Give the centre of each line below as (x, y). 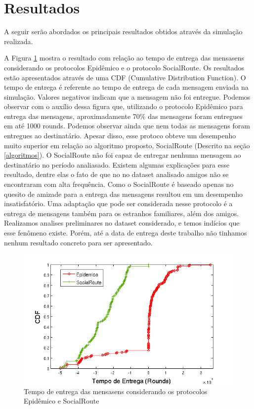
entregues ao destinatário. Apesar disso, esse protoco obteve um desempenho (120, 136)
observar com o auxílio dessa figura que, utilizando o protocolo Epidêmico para (124, 106)
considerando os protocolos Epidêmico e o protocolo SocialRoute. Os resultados (124, 67)
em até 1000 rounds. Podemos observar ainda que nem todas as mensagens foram (127, 126)
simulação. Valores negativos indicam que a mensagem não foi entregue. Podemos (127, 96)
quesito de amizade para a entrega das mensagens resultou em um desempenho (124, 194)
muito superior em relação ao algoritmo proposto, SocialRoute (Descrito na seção (127, 145)
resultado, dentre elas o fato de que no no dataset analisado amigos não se (116, 174)
